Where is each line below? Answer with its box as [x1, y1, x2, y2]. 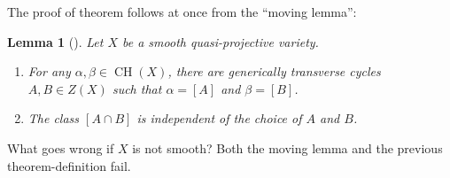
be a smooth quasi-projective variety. [122, 32, 319, 50]
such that [112, 79, 162, 97]
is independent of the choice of [136, 109, 302, 128]
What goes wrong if [7, 138, 114, 157]
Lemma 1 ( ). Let [7, 32, 104, 50]
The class [27, 109, 80, 128]
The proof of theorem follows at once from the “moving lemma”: [7, 3, 357, 20]
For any [27, 62, 71, 81]
